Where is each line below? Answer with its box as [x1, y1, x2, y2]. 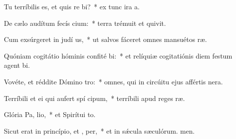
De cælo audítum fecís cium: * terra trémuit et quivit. [4, 18, 166, 28]
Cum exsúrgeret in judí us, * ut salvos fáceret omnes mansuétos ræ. [4, 34, 207, 44]
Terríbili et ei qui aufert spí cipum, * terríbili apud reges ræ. [4, 93, 185, 103]
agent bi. [4, 60, 30, 70]
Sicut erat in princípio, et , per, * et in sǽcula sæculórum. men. [4, 125, 195, 136]
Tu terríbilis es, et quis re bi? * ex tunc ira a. [4, 1, 140, 11]
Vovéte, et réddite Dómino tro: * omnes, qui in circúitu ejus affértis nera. [4, 76, 223, 86]
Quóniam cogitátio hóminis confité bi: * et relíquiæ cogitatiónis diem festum [4, 50, 233, 60]
